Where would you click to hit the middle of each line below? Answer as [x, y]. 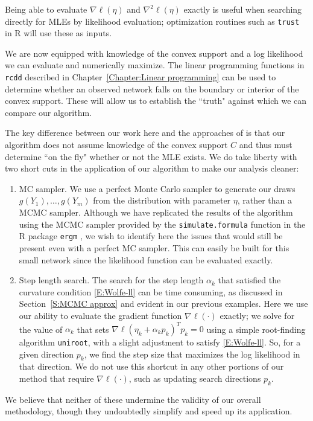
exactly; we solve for [257, 315]
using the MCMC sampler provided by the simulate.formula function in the [162, 224]
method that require [56, 378]
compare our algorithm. [49, 112]
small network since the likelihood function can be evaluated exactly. [146, 259]
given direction [46, 354]
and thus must [266, 145]
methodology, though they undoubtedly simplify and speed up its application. [149, 411]
